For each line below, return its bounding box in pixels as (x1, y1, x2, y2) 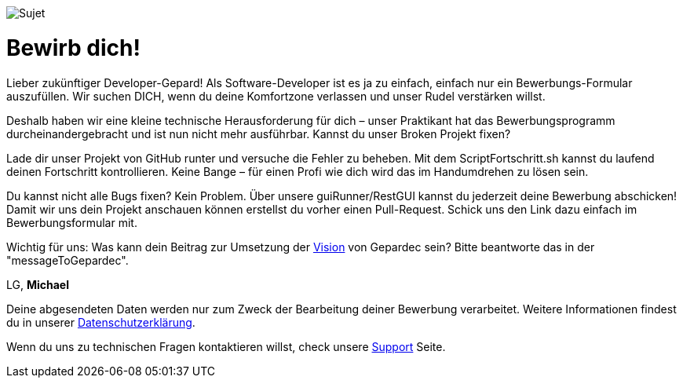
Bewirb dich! (6, 34, 141, 61)
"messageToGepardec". (6, 253, 129, 267)
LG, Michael (6, 277, 69, 291)
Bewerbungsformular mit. (6, 215, 137, 229)
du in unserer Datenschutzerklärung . (6, 315, 195, 329)
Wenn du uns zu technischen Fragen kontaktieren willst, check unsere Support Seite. (6, 339, 446, 353)
